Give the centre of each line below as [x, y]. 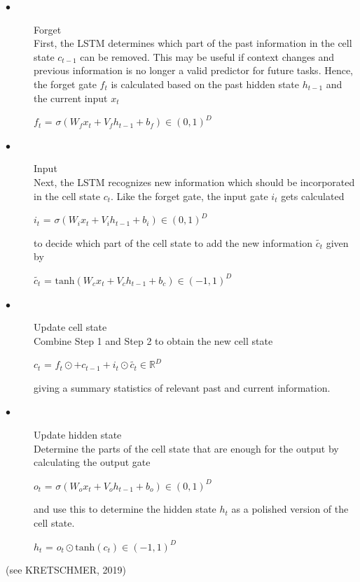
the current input [71, 98]
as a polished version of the [290, 509]
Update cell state [70, 327]
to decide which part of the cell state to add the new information [173, 242]
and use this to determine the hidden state [125, 509]
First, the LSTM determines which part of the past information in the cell [193, 43]
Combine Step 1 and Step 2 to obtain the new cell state [153, 340]
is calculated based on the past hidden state [205, 84]
